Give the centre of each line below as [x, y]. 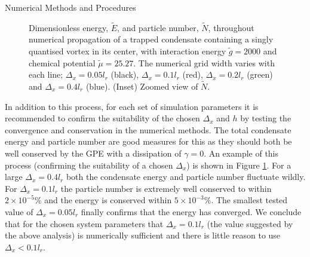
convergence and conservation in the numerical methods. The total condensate [148, 129]
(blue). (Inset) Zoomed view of [142, 86]
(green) [260, 74]
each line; [46, 74]
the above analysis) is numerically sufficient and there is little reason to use [143, 235]
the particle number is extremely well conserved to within [166, 188]
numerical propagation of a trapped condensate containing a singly [151, 39]
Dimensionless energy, [69, 27]
